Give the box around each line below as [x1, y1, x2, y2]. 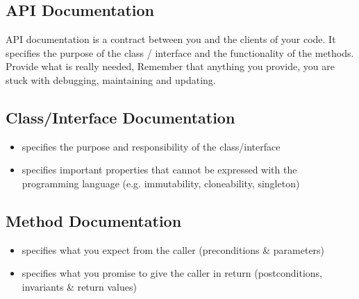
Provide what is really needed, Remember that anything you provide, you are [6, 59, 335, 74]
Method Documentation [6, 210, 182, 231]
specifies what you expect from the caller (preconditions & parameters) [22, 242, 325, 257]
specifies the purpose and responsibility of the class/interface [22, 139, 281, 153]
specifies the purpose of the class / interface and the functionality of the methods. [6, 45, 354, 60]
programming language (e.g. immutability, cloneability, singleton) [22, 176, 300, 190]
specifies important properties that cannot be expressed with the [22, 162, 297, 177]
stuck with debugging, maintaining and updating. [6, 72, 216, 87]
